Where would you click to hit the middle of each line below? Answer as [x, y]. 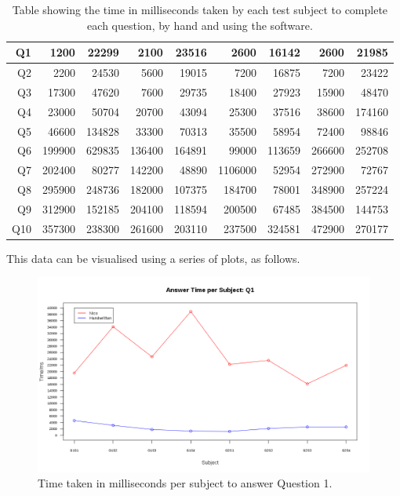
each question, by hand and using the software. [200, 25]
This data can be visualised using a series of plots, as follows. [153, 258]
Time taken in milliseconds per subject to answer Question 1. [185, 483]
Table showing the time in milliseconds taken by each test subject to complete [200, 9]
